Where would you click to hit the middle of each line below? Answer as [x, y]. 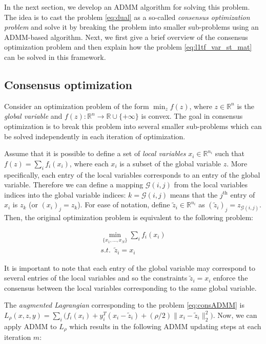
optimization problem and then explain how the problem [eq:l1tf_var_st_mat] [128, 47]
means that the [194, 194]
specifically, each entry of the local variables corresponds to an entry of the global [132, 174]
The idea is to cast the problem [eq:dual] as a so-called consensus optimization [127, 17]
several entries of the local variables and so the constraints [96, 278]
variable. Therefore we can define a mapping [74, 185]
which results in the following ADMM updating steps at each [165, 326]
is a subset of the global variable [170, 163]
